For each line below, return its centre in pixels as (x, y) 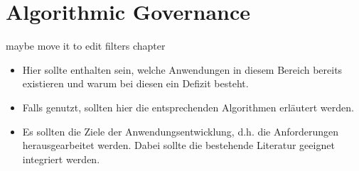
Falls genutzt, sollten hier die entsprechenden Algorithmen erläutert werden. (188, 107)
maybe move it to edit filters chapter (86, 46)
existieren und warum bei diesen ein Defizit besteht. (135, 83)
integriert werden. (61, 159)
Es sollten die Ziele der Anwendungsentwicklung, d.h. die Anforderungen (181, 131)
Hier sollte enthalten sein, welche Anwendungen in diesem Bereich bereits (182, 69)
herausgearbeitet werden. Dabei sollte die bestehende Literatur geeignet (178, 145)
